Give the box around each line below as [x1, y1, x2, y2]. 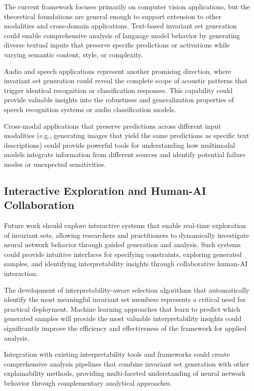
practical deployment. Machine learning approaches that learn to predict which [4, 303, 240, 314]
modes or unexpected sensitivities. [4, 159, 106, 169]
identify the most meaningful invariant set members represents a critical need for [4, 294, 246, 304]
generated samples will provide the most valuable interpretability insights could [4, 313, 242, 323]
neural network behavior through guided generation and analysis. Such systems [4, 239, 241, 250]
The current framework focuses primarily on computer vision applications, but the [4, 1, 250, 11]
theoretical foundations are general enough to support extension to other [4, 11, 221, 21]
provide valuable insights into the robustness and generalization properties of [4, 94, 234, 105]
